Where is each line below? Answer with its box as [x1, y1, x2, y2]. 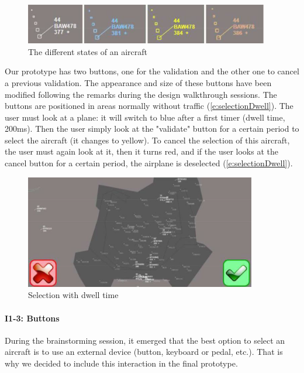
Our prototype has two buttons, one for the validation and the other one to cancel [5, 65, 299, 77]
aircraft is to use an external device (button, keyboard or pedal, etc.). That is [5, 345, 283, 358]
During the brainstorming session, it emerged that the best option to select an [5, 334, 285, 346]
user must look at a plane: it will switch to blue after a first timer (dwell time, [5, 111, 285, 123]
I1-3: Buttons [5, 312, 60, 324]
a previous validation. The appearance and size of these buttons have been [5, 76, 272, 88]
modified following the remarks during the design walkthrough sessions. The [5, 88, 277, 100]
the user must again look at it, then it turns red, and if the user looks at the [5, 145, 278, 158]
